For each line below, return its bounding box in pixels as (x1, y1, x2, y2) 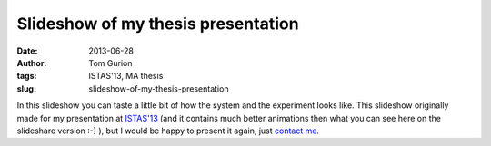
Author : (16, 57, 47, 68)
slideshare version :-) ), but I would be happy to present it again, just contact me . (16, 125, 320, 136)
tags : (16, 71, 37, 82)
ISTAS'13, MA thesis (88, 71, 164, 82)
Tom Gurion (88, 57, 133, 68)
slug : (16, 83, 36, 94)
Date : (16, 45, 38, 56)
